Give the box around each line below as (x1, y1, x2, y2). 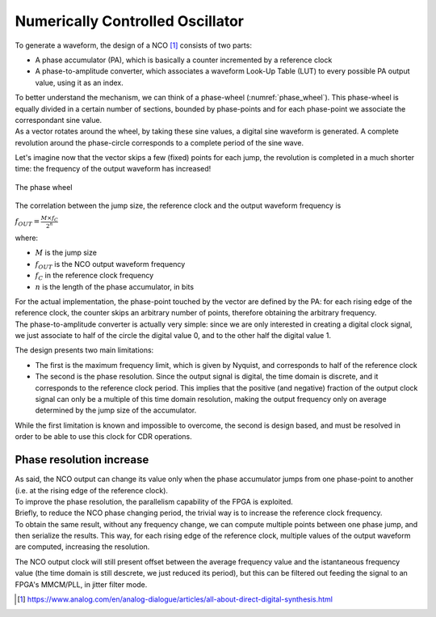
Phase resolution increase (15, 453, 149, 467)
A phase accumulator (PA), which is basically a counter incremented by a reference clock (35, 55, 333, 65)
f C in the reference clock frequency (35, 271, 154, 282)
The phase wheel (15, 182, 73, 192)
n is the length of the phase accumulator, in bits (35, 281, 194, 291)
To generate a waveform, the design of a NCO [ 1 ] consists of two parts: (15, 40, 252, 50)
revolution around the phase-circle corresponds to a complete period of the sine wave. (15, 137, 304, 147)
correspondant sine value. (15, 115, 103, 125)
